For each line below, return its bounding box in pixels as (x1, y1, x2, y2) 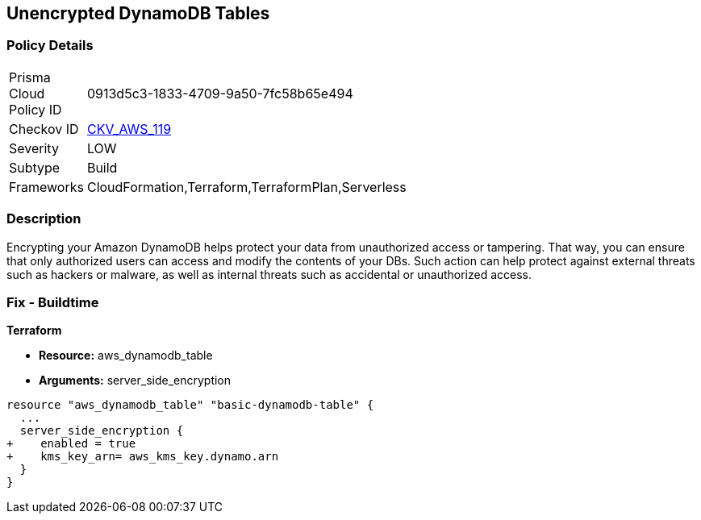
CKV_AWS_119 (86, 120, 172, 137)
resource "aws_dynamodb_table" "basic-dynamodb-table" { (6, 398, 374, 412)
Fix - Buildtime (6, 293, 99, 310)
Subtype (9, 159, 61, 176)
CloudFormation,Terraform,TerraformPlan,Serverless (86, 178, 407, 195)
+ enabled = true (6, 437, 136, 451)
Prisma (9, 69, 51, 85)
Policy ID (9, 101, 62, 118)
